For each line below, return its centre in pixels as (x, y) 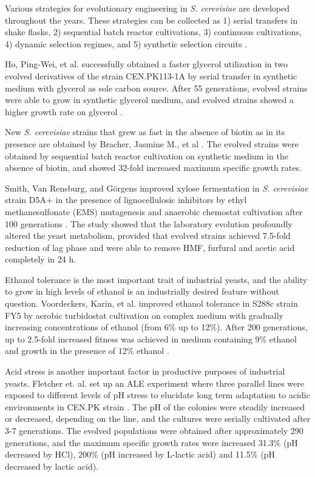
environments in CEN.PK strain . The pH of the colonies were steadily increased (155, 406)
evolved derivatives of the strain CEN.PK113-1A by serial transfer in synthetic (151, 75)
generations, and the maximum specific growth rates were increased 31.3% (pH (151, 442)
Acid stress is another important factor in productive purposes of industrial (145, 371)
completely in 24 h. (41, 259)
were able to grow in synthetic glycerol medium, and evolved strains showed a (150, 100)
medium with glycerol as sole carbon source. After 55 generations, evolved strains (156, 88)
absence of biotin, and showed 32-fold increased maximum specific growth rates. (153, 168)
